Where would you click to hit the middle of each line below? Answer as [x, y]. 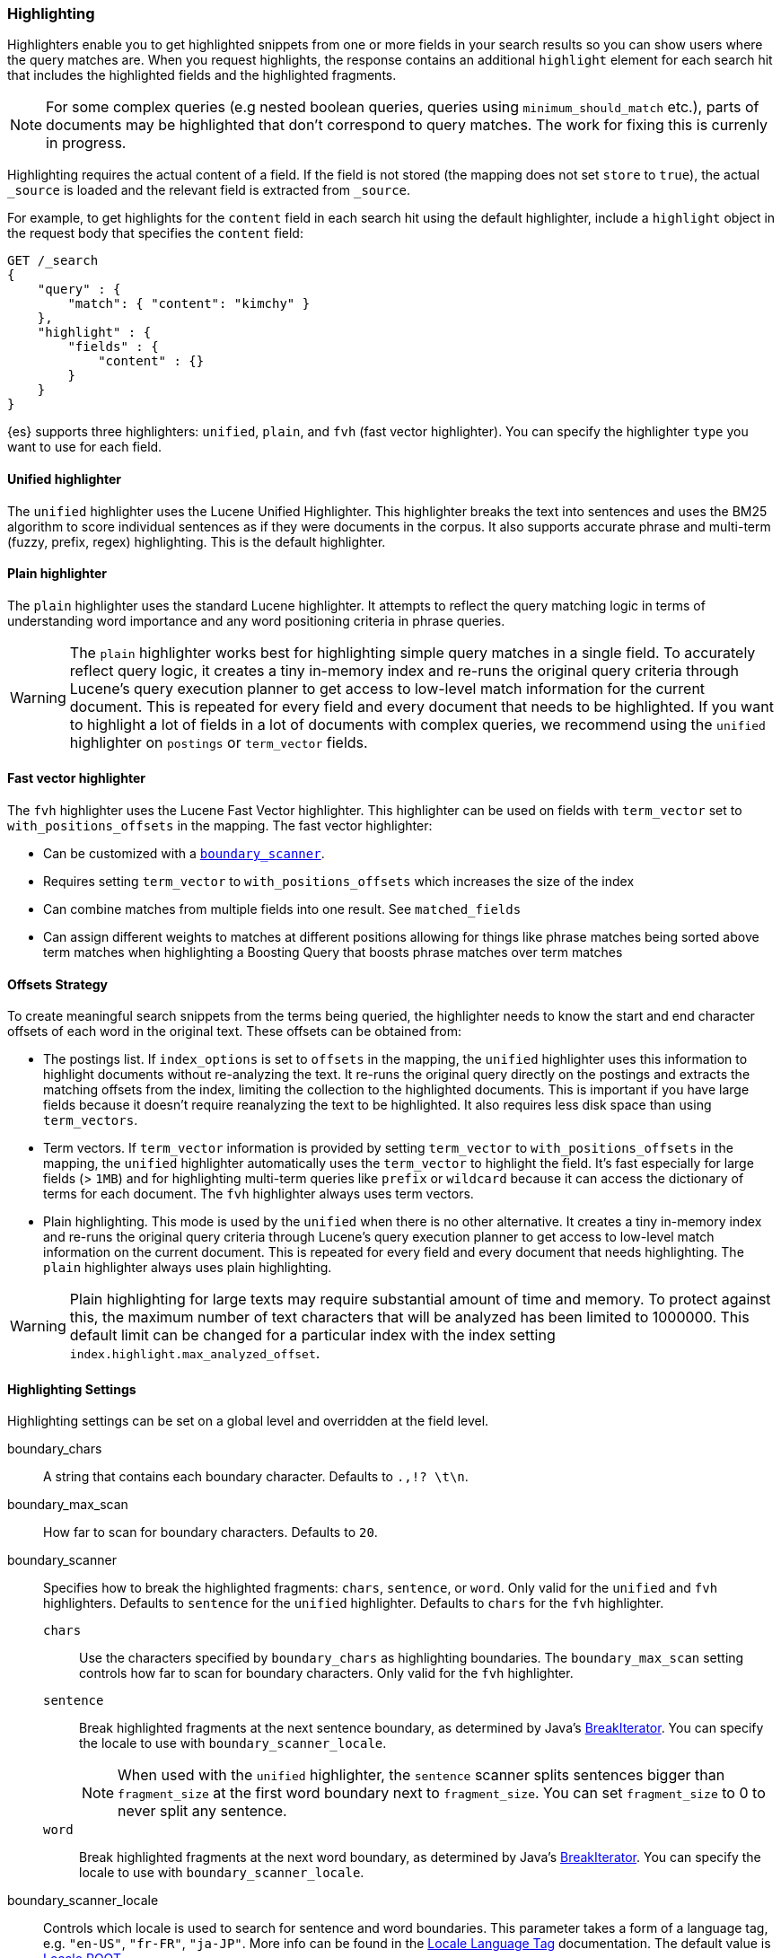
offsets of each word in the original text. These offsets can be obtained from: [234, 1032]
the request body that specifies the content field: [155, 233]
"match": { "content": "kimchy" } [189, 304]
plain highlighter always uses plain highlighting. [188, 1268]
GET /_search [53, 261]
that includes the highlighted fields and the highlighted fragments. [202, 75]
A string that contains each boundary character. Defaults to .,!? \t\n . [256, 1477]
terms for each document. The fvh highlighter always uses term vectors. [259, 1194]
